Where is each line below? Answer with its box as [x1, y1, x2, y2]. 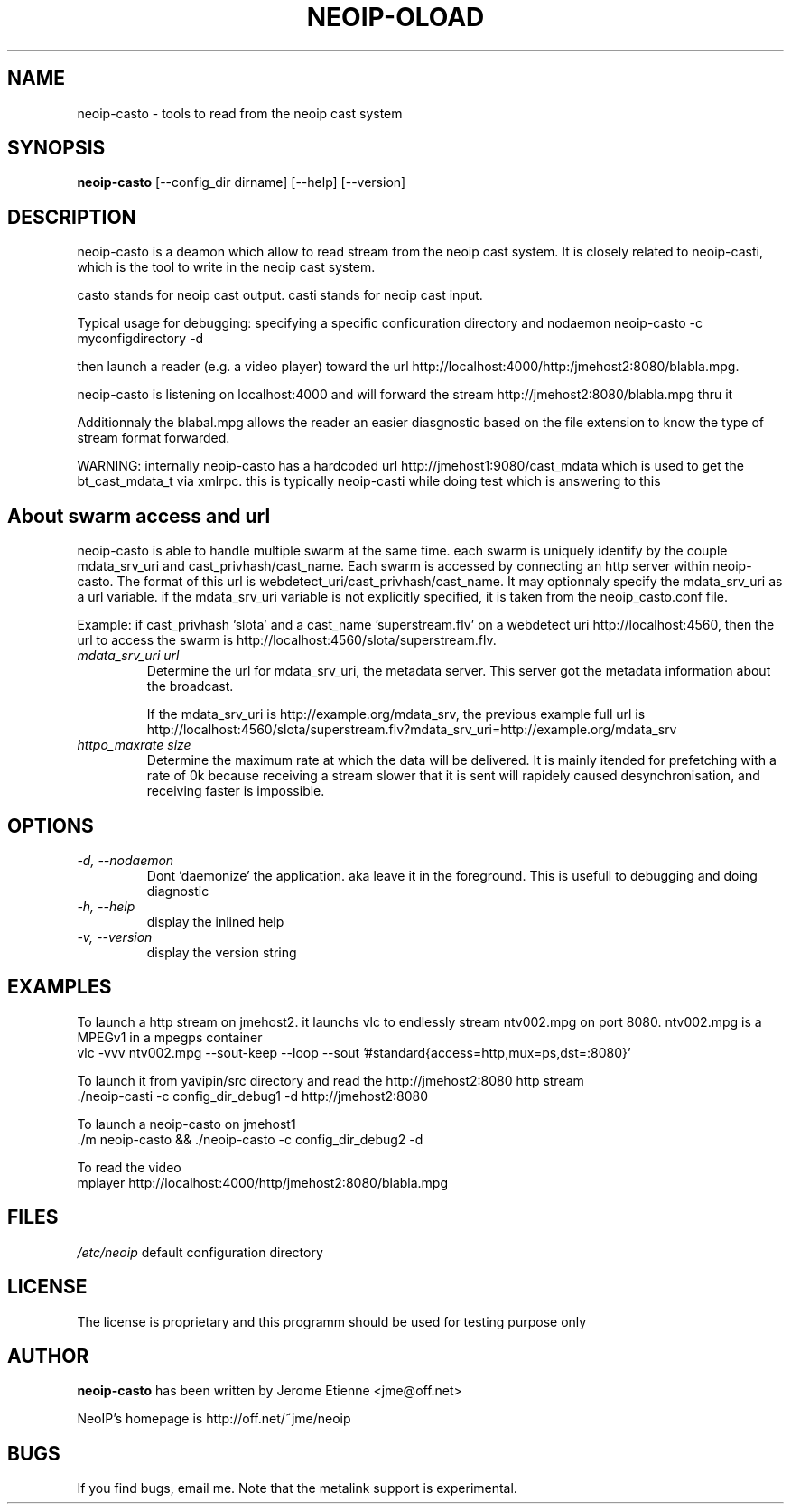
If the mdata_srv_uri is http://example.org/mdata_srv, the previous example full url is [146, 706, 646, 723]
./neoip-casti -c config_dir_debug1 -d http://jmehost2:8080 [77, 1087, 429, 1104]
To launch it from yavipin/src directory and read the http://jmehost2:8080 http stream [77, 1072, 584, 1088]
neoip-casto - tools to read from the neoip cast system [77, 105, 403, 121]
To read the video [77, 1159, 181, 1175]
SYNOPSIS [7, 136, 106, 160]
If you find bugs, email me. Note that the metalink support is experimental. [77, 1480, 517, 1497]
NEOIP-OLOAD [306, 2, 485, 33]
